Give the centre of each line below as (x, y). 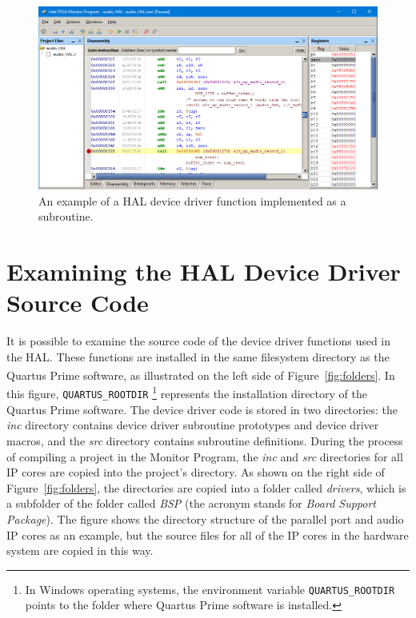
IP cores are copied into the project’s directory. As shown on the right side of (196, 472)
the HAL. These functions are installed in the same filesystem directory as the (198, 356)
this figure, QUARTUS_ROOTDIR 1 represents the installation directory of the (187, 393)
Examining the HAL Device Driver (204, 271)
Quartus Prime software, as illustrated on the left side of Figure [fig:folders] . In (201, 375)
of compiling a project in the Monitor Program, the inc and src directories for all (205, 456)
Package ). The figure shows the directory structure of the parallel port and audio (205, 518)
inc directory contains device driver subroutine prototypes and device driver (193, 425)
